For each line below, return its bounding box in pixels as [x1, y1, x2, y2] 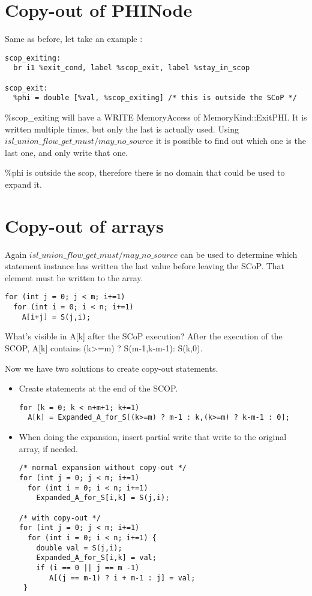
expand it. [5, 177, 42, 190]
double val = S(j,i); [36, 543, 122, 552]
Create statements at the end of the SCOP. [19, 382, 178, 395]
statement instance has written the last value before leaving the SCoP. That [5, 260, 285, 272]
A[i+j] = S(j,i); [22, 312, 91, 321]
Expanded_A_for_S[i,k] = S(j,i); [36, 493, 170, 502]
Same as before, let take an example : [5, 32, 143, 45]
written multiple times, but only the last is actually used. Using [5, 122, 239, 135]
